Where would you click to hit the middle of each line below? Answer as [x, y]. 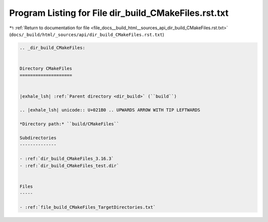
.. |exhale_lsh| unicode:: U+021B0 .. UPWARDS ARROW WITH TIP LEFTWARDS [110, 110]
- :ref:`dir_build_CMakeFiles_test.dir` [69, 166]
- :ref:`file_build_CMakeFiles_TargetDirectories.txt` [88, 207]
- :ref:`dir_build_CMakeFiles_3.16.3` [67, 159]
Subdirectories [38, 138]
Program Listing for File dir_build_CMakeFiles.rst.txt [119, 13]
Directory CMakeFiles [46, 69]
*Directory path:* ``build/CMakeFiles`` [69, 124]
